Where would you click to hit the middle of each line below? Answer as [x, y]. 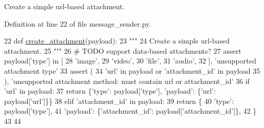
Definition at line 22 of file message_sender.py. [78, 23]
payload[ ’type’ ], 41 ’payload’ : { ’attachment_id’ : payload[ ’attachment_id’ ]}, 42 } [130, 111]
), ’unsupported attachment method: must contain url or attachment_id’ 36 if [127, 81]
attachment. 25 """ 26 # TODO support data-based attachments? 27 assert [123, 50]
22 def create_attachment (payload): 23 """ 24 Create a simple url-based [117, 41]
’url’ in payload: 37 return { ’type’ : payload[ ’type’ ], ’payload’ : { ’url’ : [110, 91]
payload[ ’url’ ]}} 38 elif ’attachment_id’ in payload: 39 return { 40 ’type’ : [119, 101]
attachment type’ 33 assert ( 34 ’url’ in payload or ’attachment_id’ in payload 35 [132, 70]
